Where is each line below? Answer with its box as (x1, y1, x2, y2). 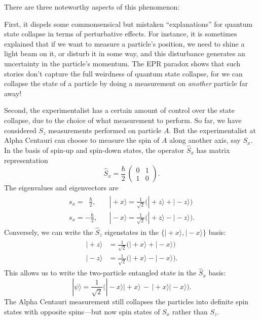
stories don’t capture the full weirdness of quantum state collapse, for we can (4, 68, 243, 78)
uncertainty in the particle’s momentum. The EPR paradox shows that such (4, 58, 241, 68)
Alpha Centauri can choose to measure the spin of (4, 135, 160, 145)
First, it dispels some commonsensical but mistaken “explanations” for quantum (4, 18, 253, 29)
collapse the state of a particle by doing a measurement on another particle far (4, 78, 248, 89)
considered (4, 125, 36, 135)
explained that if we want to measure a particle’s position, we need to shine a (4, 38, 245, 49)
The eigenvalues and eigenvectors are (4, 182, 119, 193)
